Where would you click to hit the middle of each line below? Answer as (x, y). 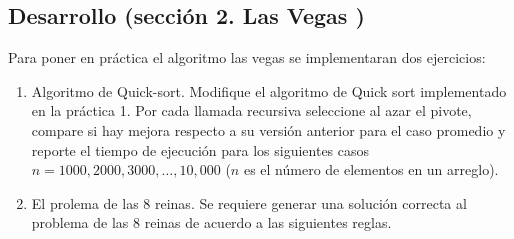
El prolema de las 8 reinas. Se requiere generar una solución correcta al (249, 202)
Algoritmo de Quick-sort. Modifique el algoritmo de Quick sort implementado (269, 90)
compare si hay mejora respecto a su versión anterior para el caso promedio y (268, 129)
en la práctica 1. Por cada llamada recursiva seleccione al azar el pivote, (251, 110)
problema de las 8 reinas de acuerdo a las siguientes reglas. (211, 222)
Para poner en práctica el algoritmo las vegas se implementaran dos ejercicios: (247, 57)
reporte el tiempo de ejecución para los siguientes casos (200, 149)
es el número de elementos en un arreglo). (371, 169)
